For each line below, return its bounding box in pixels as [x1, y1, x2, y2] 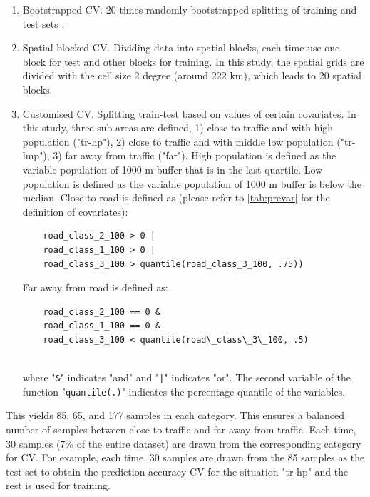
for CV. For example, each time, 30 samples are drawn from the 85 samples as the [6, 450, 365, 465]
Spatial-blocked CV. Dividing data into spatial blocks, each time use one [22, 40, 340, 55]
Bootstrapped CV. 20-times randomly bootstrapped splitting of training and [22, 2, 357, 16]
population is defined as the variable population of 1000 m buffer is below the [22, 176, 361, 191]
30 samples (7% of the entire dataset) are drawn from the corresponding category [6, 436, 361, 451]
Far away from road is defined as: [22, 280, 168, 295]
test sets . [22, 16, 65, 31]
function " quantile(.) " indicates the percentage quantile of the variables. [22, 383, 346, 398]
